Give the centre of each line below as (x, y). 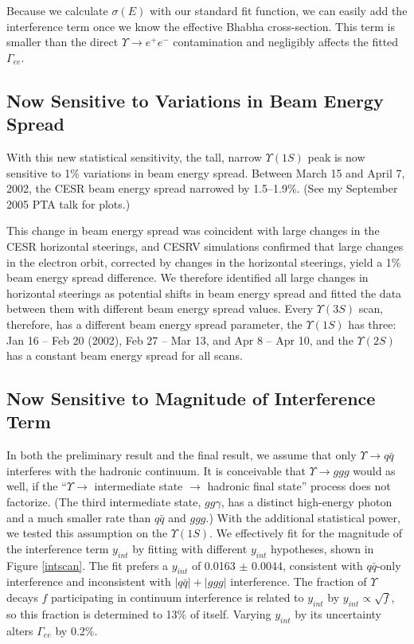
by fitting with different (190, 548)
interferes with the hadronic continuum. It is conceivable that (156, 470)
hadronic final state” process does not (299, 486)
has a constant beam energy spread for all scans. (125, 355)
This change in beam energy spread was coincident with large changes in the (193, 230)
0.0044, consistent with (307, 565)
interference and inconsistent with (89, 582)
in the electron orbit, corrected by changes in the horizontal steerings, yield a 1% (204, 262)
